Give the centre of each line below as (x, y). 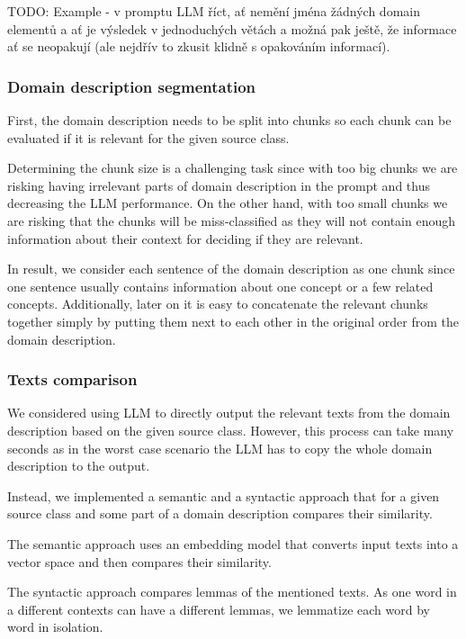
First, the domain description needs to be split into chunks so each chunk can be (229, 120)
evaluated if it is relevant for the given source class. (148, 137)
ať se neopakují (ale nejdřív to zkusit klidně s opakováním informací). (199, 46)
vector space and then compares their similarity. (139, 561)
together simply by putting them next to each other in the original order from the (233, 321)
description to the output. (79, 466)
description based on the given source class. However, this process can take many (231, 430)
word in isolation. (55, 627)
